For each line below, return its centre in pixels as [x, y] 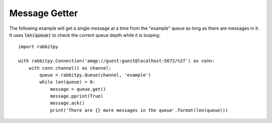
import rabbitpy [38, 47]
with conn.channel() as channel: [70, 68]
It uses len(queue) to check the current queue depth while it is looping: [85, 35]
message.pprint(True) [77, 96]
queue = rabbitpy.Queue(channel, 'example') [95, 75]
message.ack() [67, 103]
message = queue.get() [78, 89]
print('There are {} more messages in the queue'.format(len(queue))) [139, 110]
